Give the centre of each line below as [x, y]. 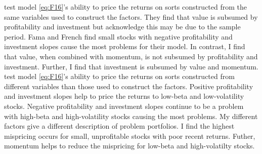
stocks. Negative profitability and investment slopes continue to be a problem [124, 106]
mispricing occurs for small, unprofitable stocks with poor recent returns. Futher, [130, 136]
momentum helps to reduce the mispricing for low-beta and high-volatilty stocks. [129, 146]
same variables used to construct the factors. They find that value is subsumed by [131, 16]
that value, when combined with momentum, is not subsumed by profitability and [131, 56]
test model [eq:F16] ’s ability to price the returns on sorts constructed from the [126, 7]
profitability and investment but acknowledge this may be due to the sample [122, 27]
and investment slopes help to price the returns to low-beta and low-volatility [124, 96]
